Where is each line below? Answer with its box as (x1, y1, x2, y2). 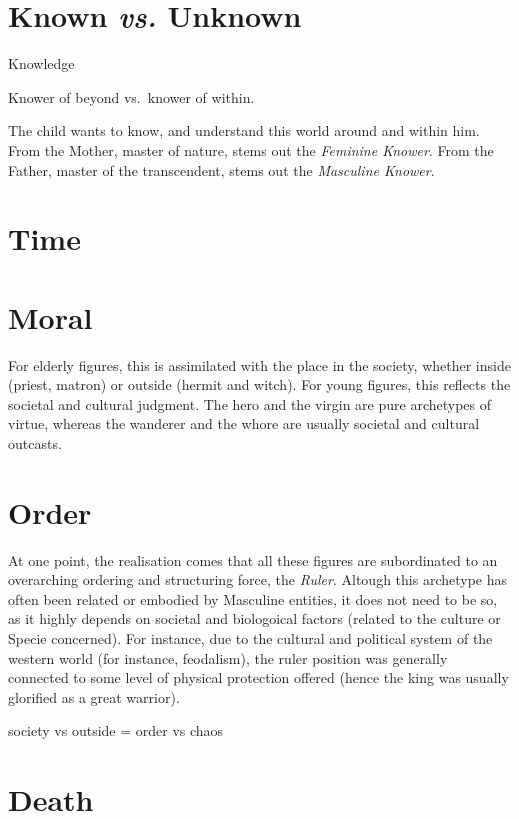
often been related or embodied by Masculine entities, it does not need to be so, (8, 588, 498, 609)
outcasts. (8, 432, 62, 453)
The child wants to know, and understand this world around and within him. (8, 120, 480, 141)
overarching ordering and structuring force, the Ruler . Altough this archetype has (8, 569, 508, 590)
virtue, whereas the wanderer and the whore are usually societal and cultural (8, 413, 480, 434)
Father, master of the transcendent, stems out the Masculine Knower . (8, 159, 435, 180)
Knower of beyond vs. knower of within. (8, 86, 255, 107)
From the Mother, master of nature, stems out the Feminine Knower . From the (8, 139, 494, 160)
